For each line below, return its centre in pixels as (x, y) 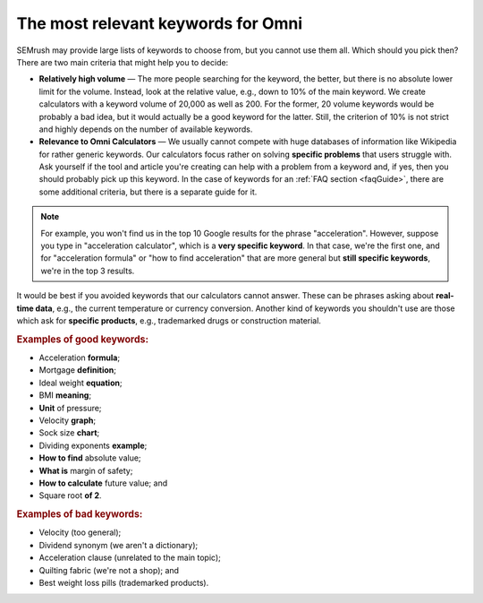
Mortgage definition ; (77, 370)
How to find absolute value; (90, 458)
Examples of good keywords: (83, 339)
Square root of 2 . (70, 495)
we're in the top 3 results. (88, 271)
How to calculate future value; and (103, 483)
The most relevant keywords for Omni (160, 23)
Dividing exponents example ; (93, 445)
